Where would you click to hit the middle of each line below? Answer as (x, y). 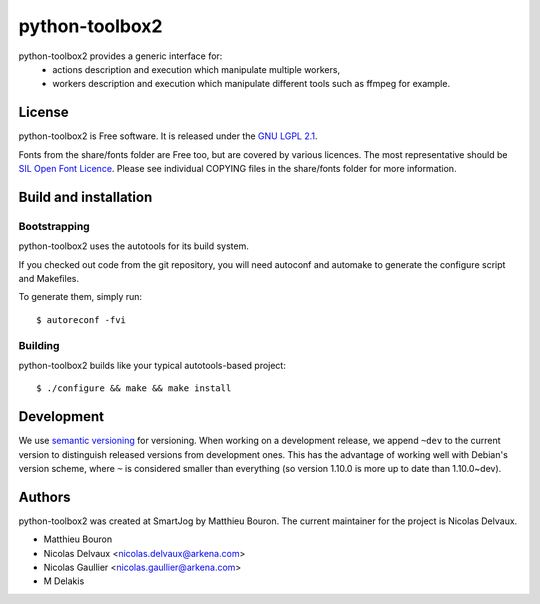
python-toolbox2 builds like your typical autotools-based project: (152, 365)
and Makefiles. (49, 278)
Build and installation (85, 196)
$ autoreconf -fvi (81, 319)
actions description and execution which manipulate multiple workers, (196, 69)
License (43, 112)
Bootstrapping (54, 226)
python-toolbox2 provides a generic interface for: (120, 56)
